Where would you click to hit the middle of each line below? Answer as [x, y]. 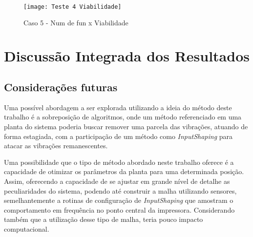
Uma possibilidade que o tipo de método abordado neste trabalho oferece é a [119, 162]
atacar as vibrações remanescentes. [56, 146]
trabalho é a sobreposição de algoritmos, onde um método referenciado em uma [123, 117]
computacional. [27, 228]
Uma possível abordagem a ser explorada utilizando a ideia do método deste [118, 107]
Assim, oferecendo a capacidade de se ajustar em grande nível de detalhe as [117, 181]
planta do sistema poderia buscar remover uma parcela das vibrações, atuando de [126, 127]
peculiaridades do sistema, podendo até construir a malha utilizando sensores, [120, 190]
